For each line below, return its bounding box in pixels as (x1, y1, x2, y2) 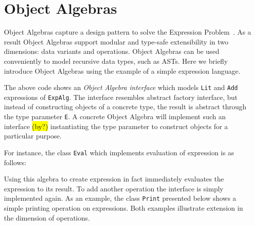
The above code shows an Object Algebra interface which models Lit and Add (4, 82, 238, 92)
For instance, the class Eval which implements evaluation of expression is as (4, 147, 234, 157)
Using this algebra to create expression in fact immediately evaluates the (4, 174, 224, 184)
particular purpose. (4, 131, 62, 141)
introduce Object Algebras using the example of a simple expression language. (4, 65, 241, 76)
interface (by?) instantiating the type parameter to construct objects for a (4, 121, 228, 131)
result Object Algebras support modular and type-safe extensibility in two (4, 36, 229, 46)
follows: (4, 157, 27, 167)
